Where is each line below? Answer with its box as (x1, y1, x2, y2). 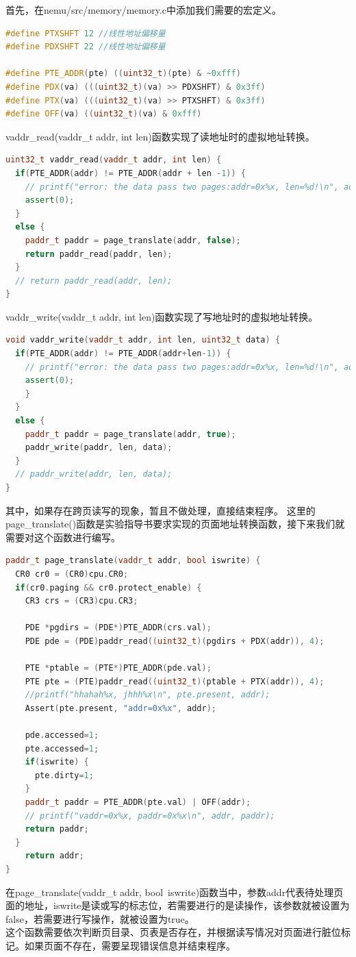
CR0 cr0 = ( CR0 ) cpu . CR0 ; (15, 569, 129, 579)
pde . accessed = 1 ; (25, 730, 99, 741)
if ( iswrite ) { (25, 757, 89, 767)
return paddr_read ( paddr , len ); (25, 249, 173, 259)
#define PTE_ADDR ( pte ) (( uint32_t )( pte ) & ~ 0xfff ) (5, 69, 241, 79)
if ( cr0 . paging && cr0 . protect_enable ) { (15, 582, 202, 593)
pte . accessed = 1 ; (25, 743, 99, 754)
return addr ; (25, 851, 84, 861)
